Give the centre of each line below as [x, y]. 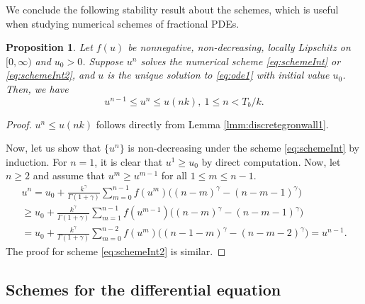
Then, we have [37, 88]
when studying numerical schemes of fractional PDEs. [123, 23]
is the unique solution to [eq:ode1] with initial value [218, 75]
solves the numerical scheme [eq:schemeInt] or [241, 61]
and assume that [69, 175]
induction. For [36, 161]
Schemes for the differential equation [144, 289]
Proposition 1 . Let [49, 47]
